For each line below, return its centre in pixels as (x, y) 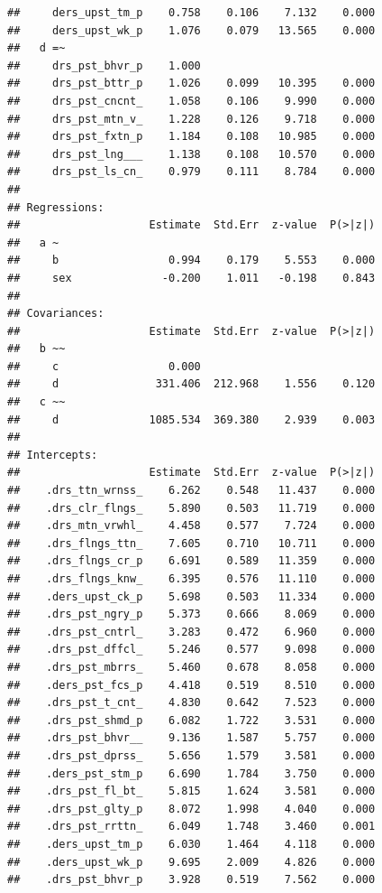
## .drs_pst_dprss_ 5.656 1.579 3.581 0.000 (191, 755)
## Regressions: (56, 207)
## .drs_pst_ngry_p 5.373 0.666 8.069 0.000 (191, 614)
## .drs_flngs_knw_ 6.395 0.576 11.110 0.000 (191, 579)
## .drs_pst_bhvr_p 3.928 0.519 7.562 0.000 (191, 880)
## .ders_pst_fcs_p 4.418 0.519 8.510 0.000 (191, 685)
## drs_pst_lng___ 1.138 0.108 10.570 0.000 (191, 154)
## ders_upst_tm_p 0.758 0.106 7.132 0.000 (191, 13)
